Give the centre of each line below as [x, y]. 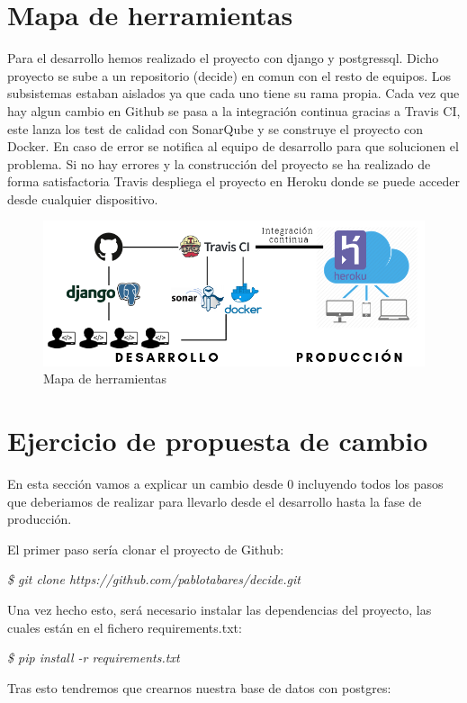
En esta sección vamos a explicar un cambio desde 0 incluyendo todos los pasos [225, 484]
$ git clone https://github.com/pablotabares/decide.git [154, 579]
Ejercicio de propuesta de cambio [218, 441]
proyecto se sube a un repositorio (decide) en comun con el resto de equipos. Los [229, 75]
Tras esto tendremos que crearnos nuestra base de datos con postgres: [199, 687]
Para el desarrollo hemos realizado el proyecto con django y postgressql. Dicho [223, 58]
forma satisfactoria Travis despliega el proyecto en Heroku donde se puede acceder [234, 181]
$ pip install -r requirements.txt [94, 658]
